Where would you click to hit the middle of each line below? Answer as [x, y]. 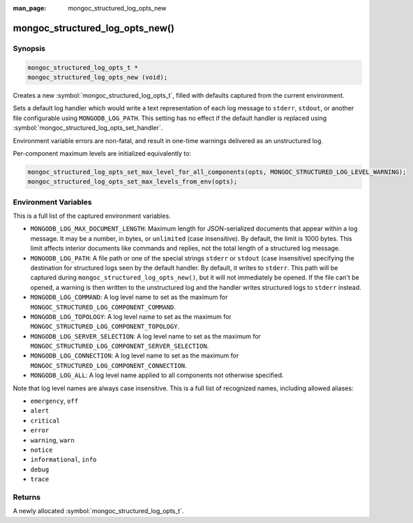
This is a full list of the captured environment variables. [92, 216]
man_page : [30, 8]
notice [42, 450]
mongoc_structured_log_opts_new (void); [97, 77]
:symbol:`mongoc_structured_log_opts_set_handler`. [88, 128]
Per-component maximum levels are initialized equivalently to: [102, 153]
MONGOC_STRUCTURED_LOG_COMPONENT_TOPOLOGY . [105, 326]
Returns [27, 497]
